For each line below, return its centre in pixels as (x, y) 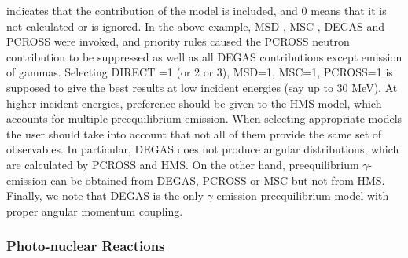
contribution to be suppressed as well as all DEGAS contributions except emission (204, 56)
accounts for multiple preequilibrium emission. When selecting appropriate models (204, 118)
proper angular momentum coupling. (95, 210)
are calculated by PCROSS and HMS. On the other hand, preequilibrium (183, 164)
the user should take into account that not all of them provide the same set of (194, 133)
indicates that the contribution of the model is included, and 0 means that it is (197, 10)
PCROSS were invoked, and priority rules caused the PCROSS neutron (178, 41)
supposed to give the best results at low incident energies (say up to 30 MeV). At (202, 87)
